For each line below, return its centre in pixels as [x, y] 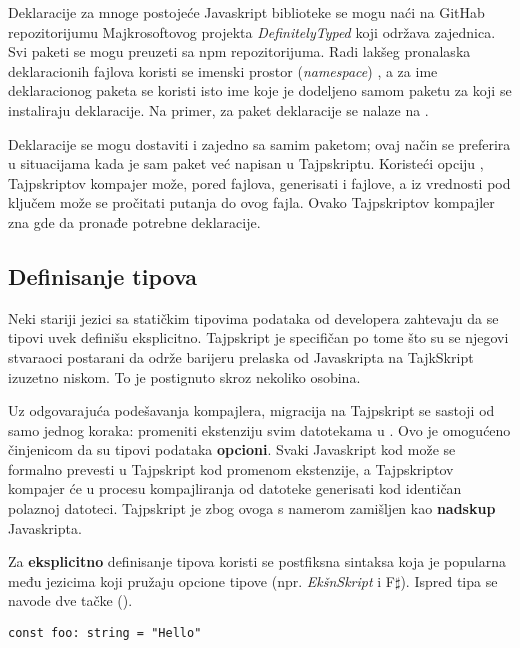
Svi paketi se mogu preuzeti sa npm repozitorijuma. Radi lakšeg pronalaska [239, 51]
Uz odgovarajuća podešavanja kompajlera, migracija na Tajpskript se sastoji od [251, 410]
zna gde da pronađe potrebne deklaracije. [134, 221]
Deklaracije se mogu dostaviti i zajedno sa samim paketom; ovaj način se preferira [259, 143]
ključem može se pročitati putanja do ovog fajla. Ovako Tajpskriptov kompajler [251, 202]
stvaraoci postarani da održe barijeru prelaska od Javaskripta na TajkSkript [241, 356]
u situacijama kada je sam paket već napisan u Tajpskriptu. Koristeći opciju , [246, 163]
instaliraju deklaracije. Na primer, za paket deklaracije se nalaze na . [218, 109]
